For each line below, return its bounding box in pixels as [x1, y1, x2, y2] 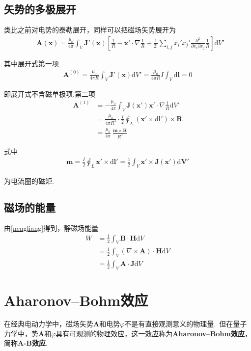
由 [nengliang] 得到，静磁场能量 [4, 222, 99, 233]
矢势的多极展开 [4, 1, 76, 17]
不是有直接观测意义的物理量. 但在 [124, 319, 233, 329]
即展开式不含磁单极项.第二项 [4, 88, 95, 99]
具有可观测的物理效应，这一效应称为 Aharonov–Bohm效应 [56, 328, 245, 338]
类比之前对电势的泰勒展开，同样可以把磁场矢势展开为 [4, 25, 176, 35]
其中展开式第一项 [4, 58, 59, 68]
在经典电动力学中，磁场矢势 [4, 319, 93, 329]
